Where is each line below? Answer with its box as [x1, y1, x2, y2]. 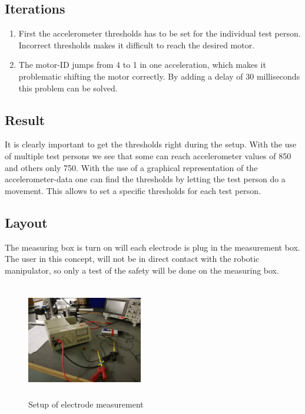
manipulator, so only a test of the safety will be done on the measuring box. [5, 264, 279, 276]
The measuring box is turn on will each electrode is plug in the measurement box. [5, 241, 300, 253]
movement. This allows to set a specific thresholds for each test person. [5, 184, 261, 196]
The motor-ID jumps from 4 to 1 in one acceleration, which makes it [18, 58, 266, 71]
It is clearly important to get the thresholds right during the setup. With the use [5, 138, 297, 150]
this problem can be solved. [18, 81, 118, 94]
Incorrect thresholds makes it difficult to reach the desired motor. [18, 38, 255, 51]
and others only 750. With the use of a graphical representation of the [5, 161, 258, 173]
